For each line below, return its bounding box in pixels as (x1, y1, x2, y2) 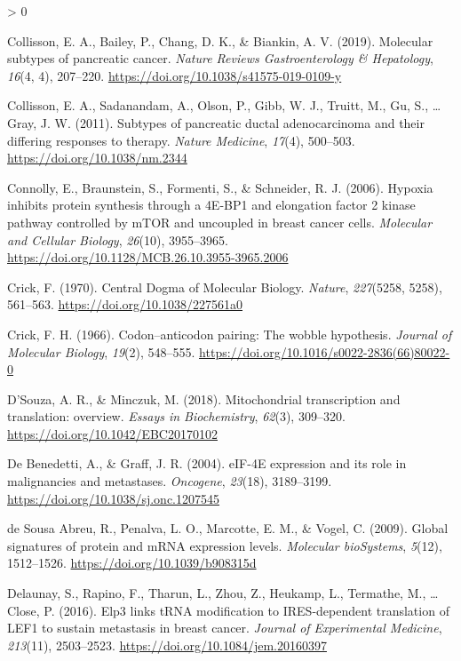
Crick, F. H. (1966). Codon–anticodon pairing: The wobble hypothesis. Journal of (7, 324, 452, 343)
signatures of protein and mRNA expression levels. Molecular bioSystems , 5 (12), (7, 536, 442, 554)
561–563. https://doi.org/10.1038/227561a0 (7, 295, 242, 314)
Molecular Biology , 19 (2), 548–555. (7, 342, 195, 361)
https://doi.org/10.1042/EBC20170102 (7, 424, 218, 442)
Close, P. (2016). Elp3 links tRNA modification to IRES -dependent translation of (7, 601, 449, 619)
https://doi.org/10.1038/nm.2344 (7, 148, 187, 167)
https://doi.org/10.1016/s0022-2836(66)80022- (199, 342, 450, 361)
